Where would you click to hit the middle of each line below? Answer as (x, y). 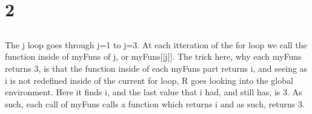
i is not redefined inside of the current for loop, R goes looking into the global (149, 80)
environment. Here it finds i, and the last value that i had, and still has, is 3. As (154, 92)
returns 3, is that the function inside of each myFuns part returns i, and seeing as (156, 68)
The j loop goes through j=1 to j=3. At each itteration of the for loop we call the (156, 44)
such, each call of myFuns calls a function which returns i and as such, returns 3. (155, 103)
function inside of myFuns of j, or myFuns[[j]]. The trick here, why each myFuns (153, 56)
